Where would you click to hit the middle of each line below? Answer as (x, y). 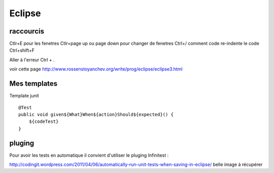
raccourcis (27, 31)
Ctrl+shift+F (22, 50)
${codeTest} (44, 122)
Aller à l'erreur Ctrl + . (32, 60)
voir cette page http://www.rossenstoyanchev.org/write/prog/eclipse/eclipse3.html (96, 69)
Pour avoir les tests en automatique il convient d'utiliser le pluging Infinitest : (89, 155)
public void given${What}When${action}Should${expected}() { (96, 114)
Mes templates (33, 84)
